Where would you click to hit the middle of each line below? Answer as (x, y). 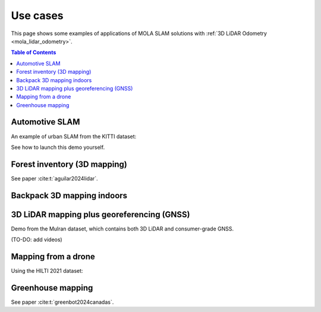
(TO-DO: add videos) (37, 240)
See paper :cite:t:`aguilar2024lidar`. (54, 178)
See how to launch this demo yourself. (58, 147)
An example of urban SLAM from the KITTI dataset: (74, 136)
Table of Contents (34, 52)
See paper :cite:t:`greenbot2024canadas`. (62, 302)
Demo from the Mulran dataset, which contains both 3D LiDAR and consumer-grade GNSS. (122, 229)
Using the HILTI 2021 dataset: (47, 271)
